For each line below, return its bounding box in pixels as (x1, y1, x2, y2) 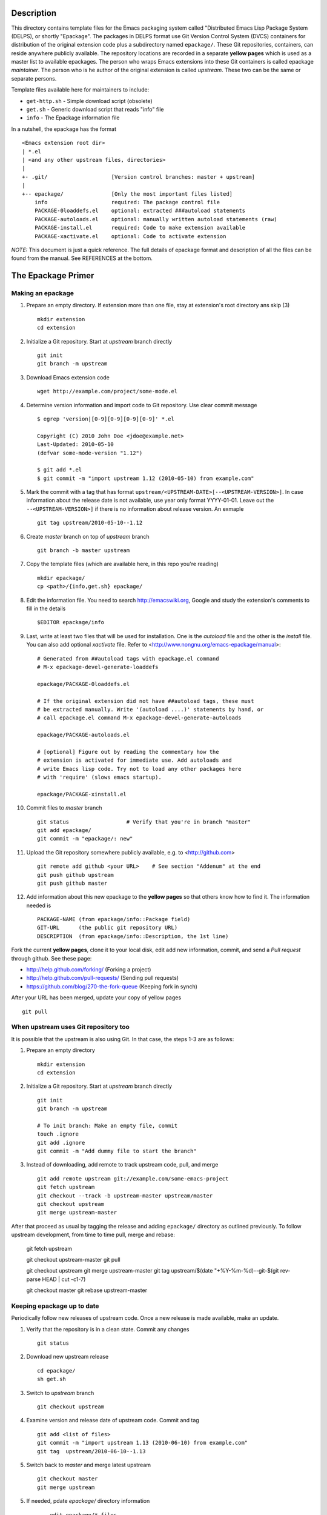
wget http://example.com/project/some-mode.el (37, 388, 178, 395)
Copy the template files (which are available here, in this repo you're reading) (26, 561, 219, 568)
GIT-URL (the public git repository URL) (37, 924, 178, 931)
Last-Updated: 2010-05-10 (37, 441, 114, 448)
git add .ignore (37, 1139, 85, 1146)
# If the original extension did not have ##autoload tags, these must (37, 698, 254, 704)
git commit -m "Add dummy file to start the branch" (37, 1148, 197, 1154)
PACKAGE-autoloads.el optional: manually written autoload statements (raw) (34, 216, 278, 222)
